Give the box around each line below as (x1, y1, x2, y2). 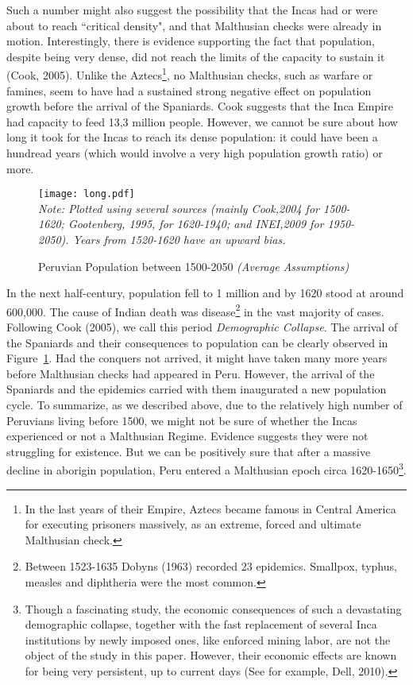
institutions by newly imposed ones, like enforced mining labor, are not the (25, 631, 391, 648)
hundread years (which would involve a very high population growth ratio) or (6, 145, 383, 161)
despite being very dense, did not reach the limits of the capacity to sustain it (6, 48, 385, 64)
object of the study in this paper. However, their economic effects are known (25, 647, 397, 664)
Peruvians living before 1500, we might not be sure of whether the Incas (6, 412, 357, 428)
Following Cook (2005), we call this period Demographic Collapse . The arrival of (6, 319, 398, 335)
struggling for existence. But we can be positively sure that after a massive (6, 443, 371, 459)
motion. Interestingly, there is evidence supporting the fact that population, (6, 33, 375, 49)
